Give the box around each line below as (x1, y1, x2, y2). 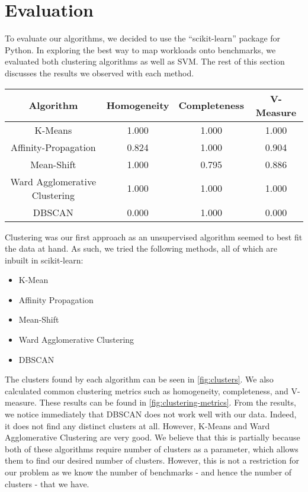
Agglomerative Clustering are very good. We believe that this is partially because (5, 431, 300, 443)
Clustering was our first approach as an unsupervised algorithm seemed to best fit (5, 230, 303, 243)
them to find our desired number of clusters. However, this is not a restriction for (5, 454, 299, 467)
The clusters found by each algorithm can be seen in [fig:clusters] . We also (5, 373, 274, 385)
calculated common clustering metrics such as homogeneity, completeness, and (5, 384, 288, 397)
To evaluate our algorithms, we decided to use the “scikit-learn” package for (5, 32, 281, 44)
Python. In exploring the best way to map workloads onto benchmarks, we (5, 43, 276, 56)
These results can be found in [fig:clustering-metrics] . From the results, (39, 396, 296, 409)
